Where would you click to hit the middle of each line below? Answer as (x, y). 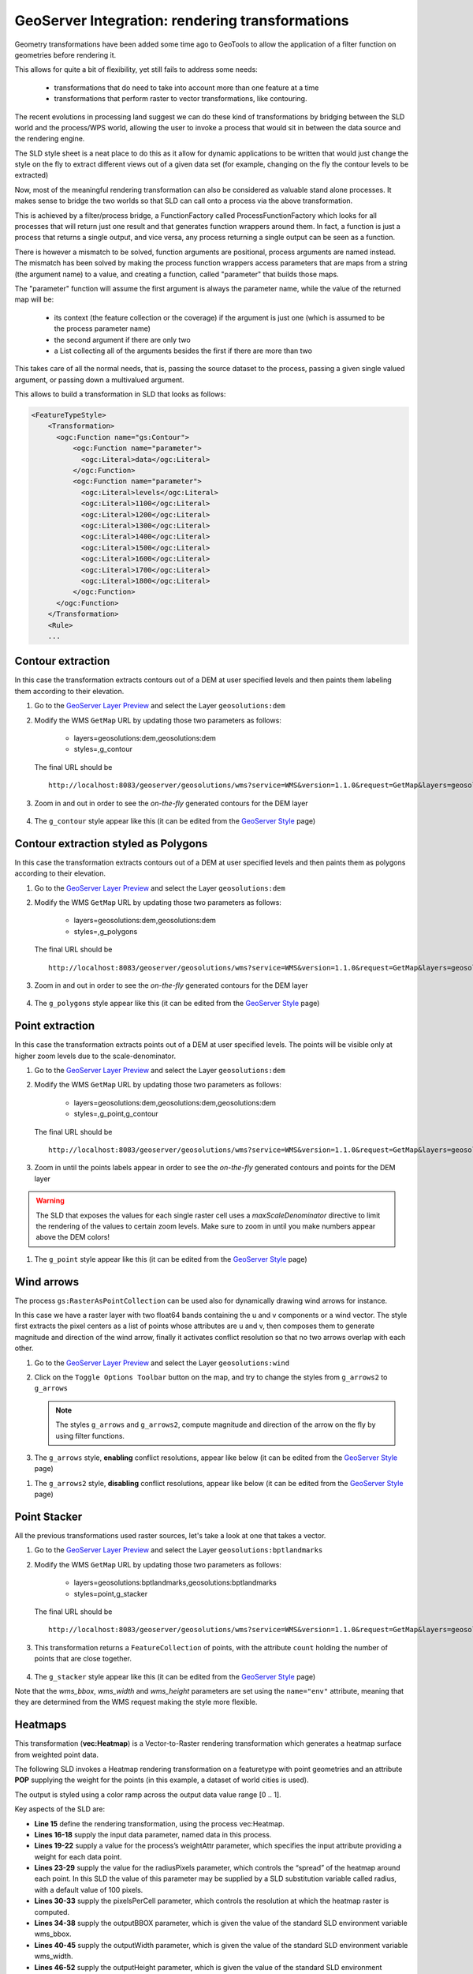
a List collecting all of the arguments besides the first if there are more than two (183, 351)
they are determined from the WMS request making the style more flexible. (136, 1702)
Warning (50, 1201)
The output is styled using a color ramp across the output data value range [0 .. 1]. (148, 1794)
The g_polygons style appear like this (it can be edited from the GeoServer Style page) (177, 1004)
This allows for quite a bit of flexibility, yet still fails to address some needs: (136, 69)
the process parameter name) (102, 328)
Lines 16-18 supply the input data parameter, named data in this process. (153, 1834)
